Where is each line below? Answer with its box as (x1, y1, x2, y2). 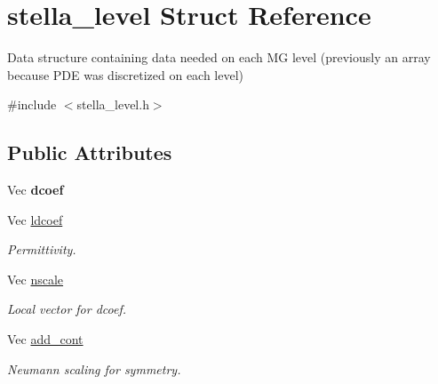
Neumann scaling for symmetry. (7, 359, 181, 378)
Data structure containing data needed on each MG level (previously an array (7, 48, 431, 67)
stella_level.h (76, 95, 149, 114)
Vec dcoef (7, 180, 64, 199)
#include (7, 95, 57, 114)
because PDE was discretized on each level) (7, 65, 244, 84)
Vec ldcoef (7, 210, 63, 228)
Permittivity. (7, 240, 76, 259)
